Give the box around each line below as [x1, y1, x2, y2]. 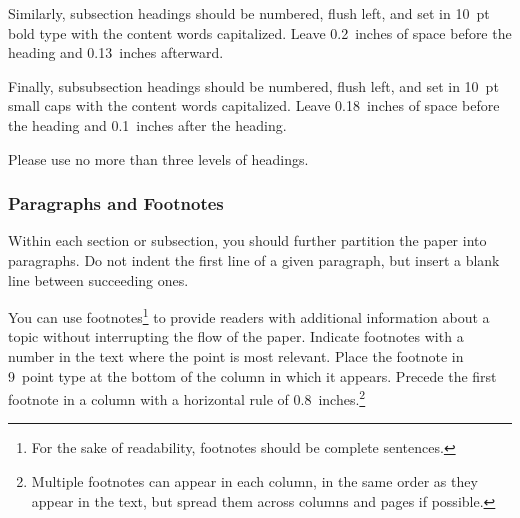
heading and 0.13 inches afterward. [8, 42, 224, 63]
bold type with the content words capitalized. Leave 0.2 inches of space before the [8, 22, 512, 43]
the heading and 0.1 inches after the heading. [8, 114, 287, 135]
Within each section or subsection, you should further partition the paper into [8, 230, 487, 251]
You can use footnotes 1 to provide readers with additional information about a [8, 304, 490, 327]
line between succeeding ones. [8, 269, 189, 290]
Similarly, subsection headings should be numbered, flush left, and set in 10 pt [8, 3, 490, 23]
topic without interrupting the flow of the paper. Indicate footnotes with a [8, 326, 464, 347]
